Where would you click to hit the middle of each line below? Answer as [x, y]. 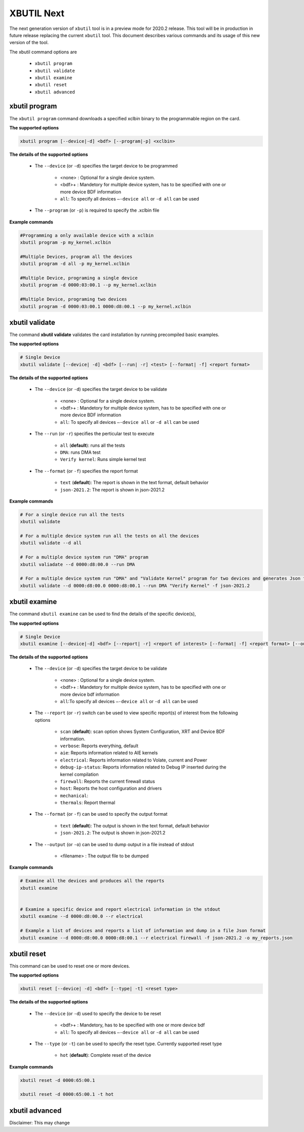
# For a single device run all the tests [72, 514]
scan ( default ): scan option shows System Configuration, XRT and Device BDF [143, 731]
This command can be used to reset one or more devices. [70, 966]
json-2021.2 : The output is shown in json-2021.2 [113, 833]
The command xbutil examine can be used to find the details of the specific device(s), [103, 614]
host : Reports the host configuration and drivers [111, 788]
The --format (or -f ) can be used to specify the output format [101, 814]
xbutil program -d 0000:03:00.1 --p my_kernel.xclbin [88, 285]
